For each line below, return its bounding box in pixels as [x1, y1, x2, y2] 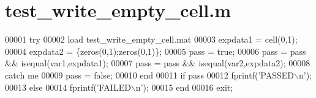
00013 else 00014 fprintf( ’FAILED [5, 80, 131, 93]
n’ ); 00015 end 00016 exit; [135, 80, 233, 93]
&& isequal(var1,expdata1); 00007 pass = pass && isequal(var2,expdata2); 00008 [5, 57, 310, 69]
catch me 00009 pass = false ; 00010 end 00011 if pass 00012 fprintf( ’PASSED [5, 68, 295, 81]
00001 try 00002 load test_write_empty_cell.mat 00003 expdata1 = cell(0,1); [5, 33, 298, 46]
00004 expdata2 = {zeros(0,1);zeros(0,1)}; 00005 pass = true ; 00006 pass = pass [5, 44, 306, 57]
